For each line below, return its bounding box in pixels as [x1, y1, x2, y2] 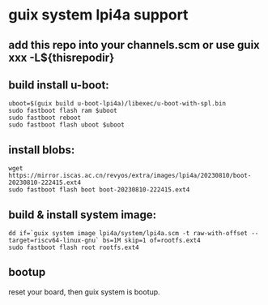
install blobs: [8, 143, 75, 157]
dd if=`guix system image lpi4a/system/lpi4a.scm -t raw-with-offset [8, 230, 249, 238]
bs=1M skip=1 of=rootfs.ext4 [102, 237, 201, 245]
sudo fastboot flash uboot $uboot [8, 121, 125, 129]
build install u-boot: [8, 78, 109, 92]
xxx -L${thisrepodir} [8, 50, 115, 64]
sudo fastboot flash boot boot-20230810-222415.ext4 [8, 186, 190, 194]
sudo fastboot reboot [8, 114, 82, 122]
